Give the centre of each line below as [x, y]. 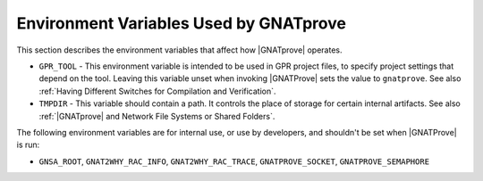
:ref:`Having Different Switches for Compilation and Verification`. [157, 91]
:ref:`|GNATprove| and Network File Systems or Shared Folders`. [157, 116]
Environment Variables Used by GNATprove [181, 23]
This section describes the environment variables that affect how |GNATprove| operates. [180, 50]
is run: [28, 145]
